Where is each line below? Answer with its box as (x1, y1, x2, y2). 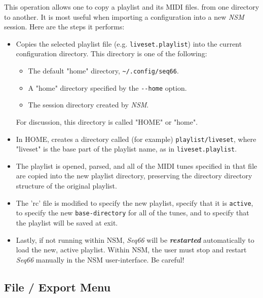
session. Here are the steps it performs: (4, 21, 125, 32)
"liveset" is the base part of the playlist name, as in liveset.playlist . (16, 143, 237, 154)
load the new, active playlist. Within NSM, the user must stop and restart (16, 244, 247, 255)
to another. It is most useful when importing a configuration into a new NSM (4, 11, 244, 22)
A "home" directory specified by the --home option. (28, 82, 187, 93)
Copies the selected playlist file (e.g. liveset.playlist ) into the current (16, 38, 242, 49)
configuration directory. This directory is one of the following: (16, 48, 207, 59)
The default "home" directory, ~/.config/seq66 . (28, 65, 179, 76)
